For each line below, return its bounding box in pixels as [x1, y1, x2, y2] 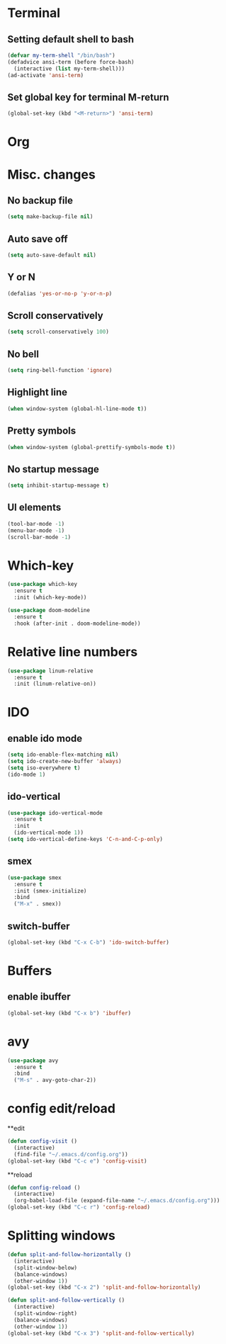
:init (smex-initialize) [13, 887, 87, 894]
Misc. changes [7, 166, 96, 182]
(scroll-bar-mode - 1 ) [7, 533, 72, 541]
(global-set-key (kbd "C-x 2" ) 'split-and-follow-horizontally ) [7, 1284, 201, 1291]
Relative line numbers [7, 643, 138, 660]
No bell [7, 348, 39, 360]
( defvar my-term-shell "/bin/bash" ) [7, 52, 115, 59]
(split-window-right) [13, 1310, 78, 1317]
